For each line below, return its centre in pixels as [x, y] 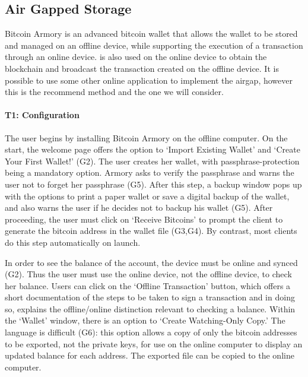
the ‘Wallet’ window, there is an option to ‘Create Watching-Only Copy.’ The [145, 320]
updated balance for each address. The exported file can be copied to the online [150, 355]
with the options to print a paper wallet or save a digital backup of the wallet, [147, 196]
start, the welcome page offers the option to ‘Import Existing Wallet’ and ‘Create [153, 149]
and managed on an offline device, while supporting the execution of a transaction [154, 45]
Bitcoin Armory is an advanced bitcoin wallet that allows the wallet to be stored [151, 34]
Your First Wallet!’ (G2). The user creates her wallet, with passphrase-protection [152, 161]
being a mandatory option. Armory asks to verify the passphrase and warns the [150, 172]
